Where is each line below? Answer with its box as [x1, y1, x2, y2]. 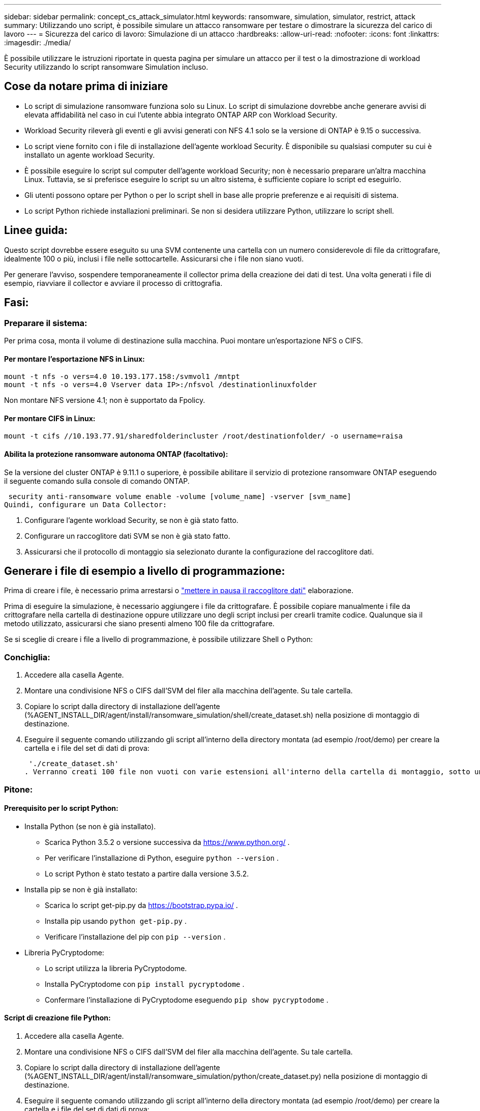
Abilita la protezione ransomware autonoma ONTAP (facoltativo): [4, 449, 228, 458]
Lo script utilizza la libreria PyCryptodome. [45, 963, 187, 973]
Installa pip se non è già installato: [24, 885, 138, 894]
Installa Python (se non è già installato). [24, 822, 156, 831]
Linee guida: [4, 224, 68, 237]
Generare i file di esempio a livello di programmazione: [4, 564, 285, 577]
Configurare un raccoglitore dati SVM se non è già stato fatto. [24, 531, 230, 540]
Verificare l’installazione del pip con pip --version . [45, 932, 226, 941]
